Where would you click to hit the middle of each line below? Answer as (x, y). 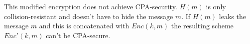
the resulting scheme (202, 26)
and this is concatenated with (84, 26)
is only (216, 6)
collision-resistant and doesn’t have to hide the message (89, 16)
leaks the (232, 16)
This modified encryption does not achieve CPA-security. (91, 6)
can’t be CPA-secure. (78, 35)
